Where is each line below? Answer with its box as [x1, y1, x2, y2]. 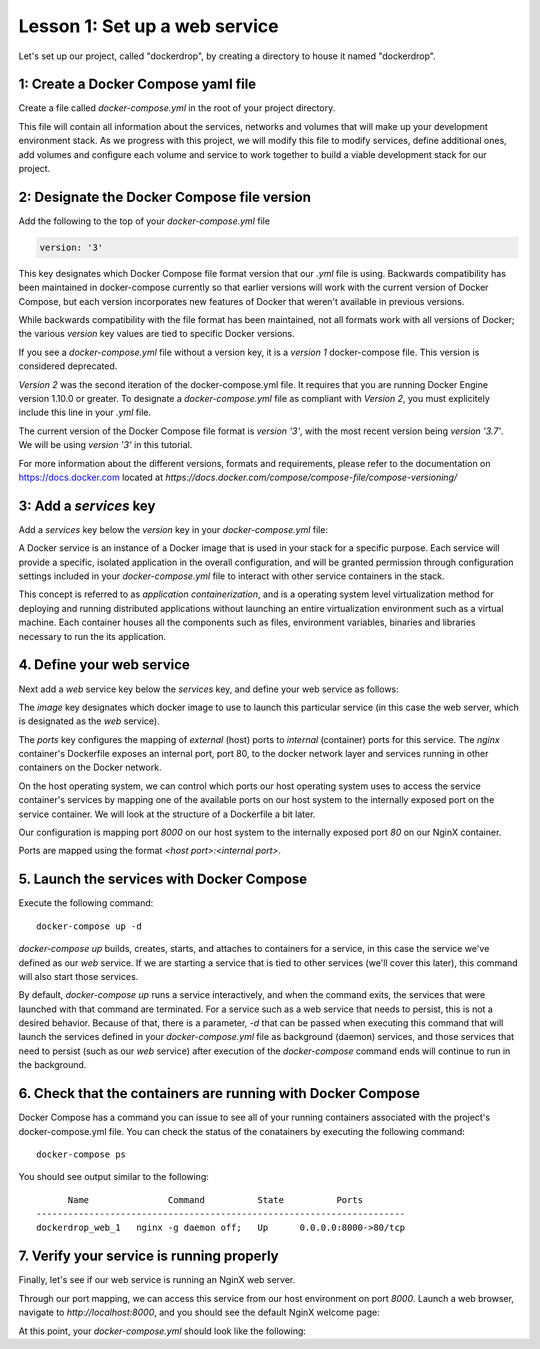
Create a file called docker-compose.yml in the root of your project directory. [18, 102, 336, 114]
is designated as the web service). [18, 715, 160, 727]
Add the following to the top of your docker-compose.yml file [18, 215, 270, 227]
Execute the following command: [18, 897, 154, 909]
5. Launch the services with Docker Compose [18, 871, 308, 888]
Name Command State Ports [67, 1194, 364, 1205]
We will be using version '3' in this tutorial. [18, 439, 193, 451]
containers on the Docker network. [18, 761, 162, 774]
